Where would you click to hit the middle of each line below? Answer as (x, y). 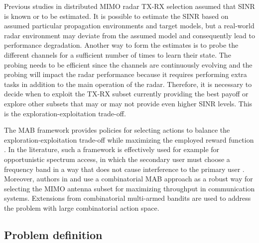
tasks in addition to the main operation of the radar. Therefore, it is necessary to (128, 84)
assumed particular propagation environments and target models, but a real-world (129, 26)
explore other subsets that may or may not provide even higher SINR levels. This (128, 103)
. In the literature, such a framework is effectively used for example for (112, 149)
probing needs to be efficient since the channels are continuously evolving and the (128, 64)
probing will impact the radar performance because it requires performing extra (126, 74)
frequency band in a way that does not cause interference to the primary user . (124, 169)
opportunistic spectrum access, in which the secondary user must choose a (117, 159)
